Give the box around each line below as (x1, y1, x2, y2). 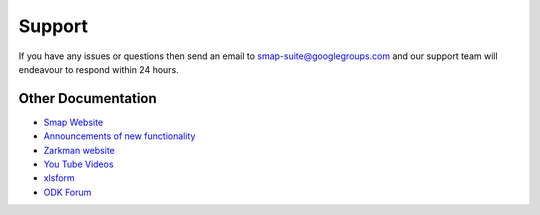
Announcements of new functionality (43, 130, 196, 142)
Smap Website (43, 116, 104, 128)
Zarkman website (43, 144, 115, 156)
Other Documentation (18, 90, 157, 107)
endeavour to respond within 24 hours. (18, 63, 179, 75)
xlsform (43, 172, 75, 184)
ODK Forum (43, 186, 92, 198)
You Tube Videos (43, 158, 114, 170)
